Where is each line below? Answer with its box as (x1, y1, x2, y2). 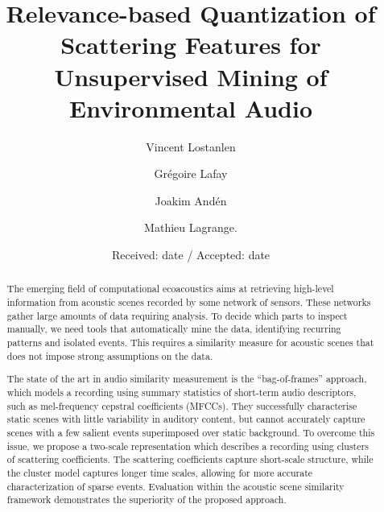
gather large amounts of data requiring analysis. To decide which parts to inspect (6, 308, 348, 322)
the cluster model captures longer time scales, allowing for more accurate (6, 465, 313, 479)
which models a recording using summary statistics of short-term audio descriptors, (6, 385, 357, 398)
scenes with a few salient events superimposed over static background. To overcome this (6, 425, 375, 439)
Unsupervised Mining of (54, 60, 328, 93)
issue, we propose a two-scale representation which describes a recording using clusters (6, 439, 369, 452)
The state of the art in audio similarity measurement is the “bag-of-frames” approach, (6, 372, 367, 386)
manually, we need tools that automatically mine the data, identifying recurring (6, 322, 341, 336)
